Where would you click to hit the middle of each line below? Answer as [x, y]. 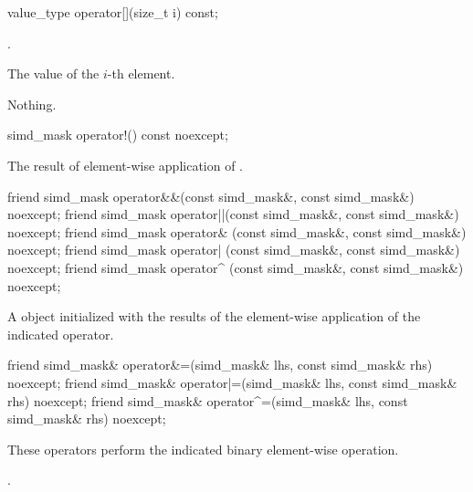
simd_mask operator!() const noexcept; [118, 135]
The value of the [53, 73]
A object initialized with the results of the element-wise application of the [214, 316]
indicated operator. [61, 334]
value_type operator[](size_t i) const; [113, 12]
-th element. [141, 73]
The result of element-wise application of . [126, 165]
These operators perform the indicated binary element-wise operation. [203, 449]
